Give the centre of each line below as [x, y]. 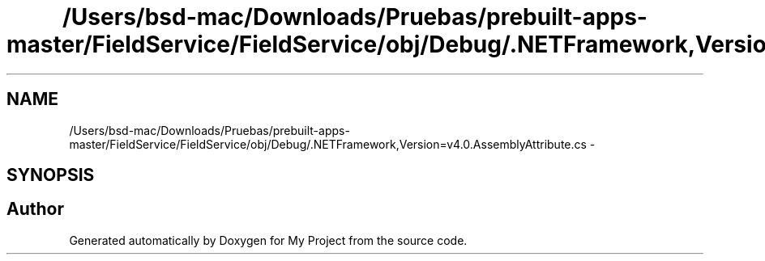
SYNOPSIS [51, 175]
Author [35, 209]
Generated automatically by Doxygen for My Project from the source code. [268, 240]
